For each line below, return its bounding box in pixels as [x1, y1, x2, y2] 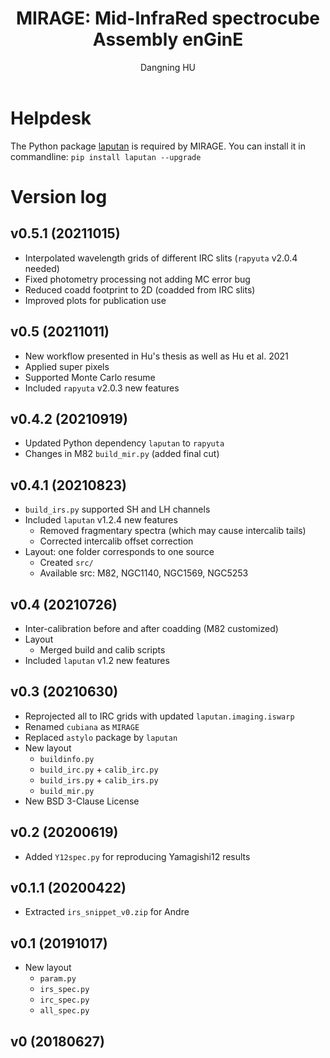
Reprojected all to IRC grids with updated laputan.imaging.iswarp [24, 710, 295, 722]
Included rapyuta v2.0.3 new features [24, 382, 180, 394]
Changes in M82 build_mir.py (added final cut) [24, 448, 220, 460]
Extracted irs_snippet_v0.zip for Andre [24, 906, 190, 918]
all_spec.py [39, 1006, 90, 1016]
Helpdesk [10, 107, 92, 129]
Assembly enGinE [92, 28, 244, 51]
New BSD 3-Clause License [24, 795, 140, 807]
